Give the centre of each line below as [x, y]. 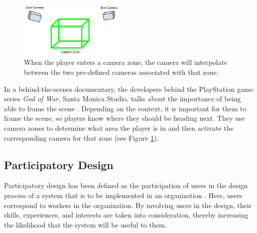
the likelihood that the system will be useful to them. [85, 224]
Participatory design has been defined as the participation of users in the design [126, 185]
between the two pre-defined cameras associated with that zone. [121, 72]
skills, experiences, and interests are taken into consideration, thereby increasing [126, 215]
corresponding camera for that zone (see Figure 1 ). [81, 137]
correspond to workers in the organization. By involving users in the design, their [128, 205]
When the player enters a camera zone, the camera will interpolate [126, 62]
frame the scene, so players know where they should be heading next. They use [125, 118]
